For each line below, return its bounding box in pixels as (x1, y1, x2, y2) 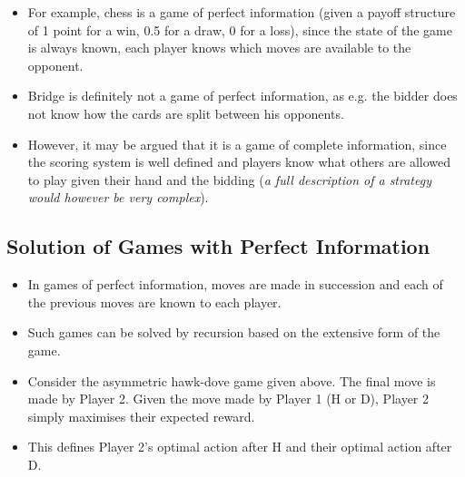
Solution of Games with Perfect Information (6, 232, 430, 260)
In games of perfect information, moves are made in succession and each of (27, 275, 443, 294)
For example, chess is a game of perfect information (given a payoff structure (27, 3, 456, 21)
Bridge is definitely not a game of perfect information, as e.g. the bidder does (27, 86, 458, 105)
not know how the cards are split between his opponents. (27, 103, 344, 122)
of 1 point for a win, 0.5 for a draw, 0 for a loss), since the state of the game (27, 20, 452, 39)
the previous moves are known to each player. (27, 292, 282, 311)
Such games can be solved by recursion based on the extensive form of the (27, 323, 440, 342)
